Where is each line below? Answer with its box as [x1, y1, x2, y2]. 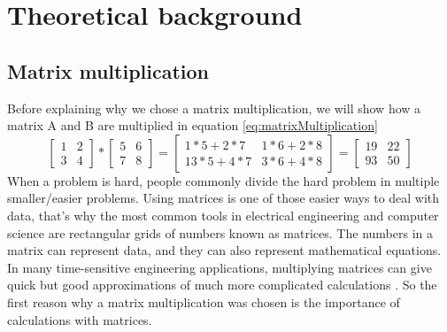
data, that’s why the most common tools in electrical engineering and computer [7, 205, 439, 224]
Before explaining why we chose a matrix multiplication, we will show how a [7, 98, 421, 117]
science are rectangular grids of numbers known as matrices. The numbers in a [7, 223, 433, 242]
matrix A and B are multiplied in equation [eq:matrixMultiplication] [7, 116, 378, 135]
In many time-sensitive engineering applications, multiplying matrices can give [7, 258, 432, 276]
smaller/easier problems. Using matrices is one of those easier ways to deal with [7, 189, 440, 207]
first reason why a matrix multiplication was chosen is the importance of [7, 292, 400, 311]
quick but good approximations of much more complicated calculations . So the [7, 275, 437, 294]
